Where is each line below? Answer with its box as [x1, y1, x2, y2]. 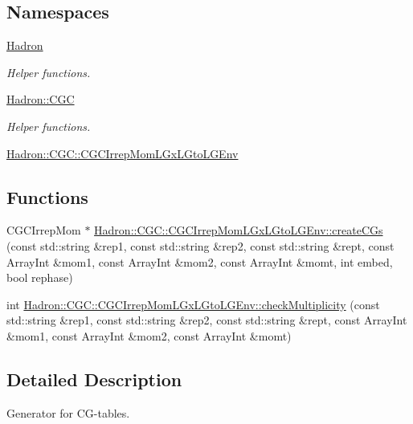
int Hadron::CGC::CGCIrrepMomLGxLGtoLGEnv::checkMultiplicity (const [6, 296, 380, 312]
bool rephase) [6, 269, 73, 286]
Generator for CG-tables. [6, 404, 130, 421]
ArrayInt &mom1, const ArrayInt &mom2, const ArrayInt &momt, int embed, [6, 253, 393, 270]
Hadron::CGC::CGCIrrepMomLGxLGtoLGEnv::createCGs [94, 222, 383, 238]
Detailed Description [6, 366, 182, 391]
